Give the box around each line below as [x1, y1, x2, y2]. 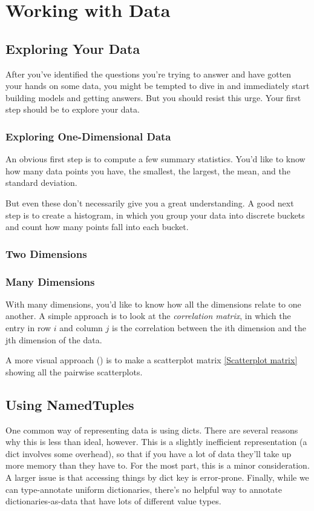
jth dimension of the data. [5, 333, 102, 346]
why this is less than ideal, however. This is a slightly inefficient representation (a [5, 435, 307, 448]
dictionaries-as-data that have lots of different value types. [5, 495, 221, 507]
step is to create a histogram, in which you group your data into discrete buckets [5, 208, 305, 221]
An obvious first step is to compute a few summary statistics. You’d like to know [5, 153, 306, 165]
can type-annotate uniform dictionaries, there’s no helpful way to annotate [5, 483, 282, 495]
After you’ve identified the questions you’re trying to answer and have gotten [5, 67, 292, 80]
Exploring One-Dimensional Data [5, 128, 171, 143]
